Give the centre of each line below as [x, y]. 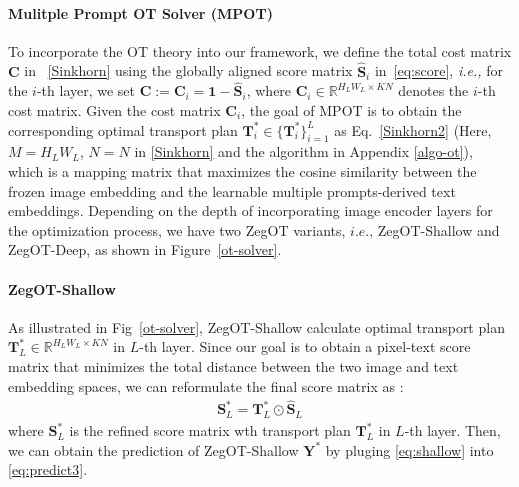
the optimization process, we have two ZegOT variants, [177, 229]
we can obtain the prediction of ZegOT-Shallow [153, 449]
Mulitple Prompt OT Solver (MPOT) [140, 12]
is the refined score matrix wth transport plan [210, 430]
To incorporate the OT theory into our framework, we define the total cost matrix [260, 50]
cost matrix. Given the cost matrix [114, 110]
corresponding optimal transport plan [123, 129]
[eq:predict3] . [48, 469]
